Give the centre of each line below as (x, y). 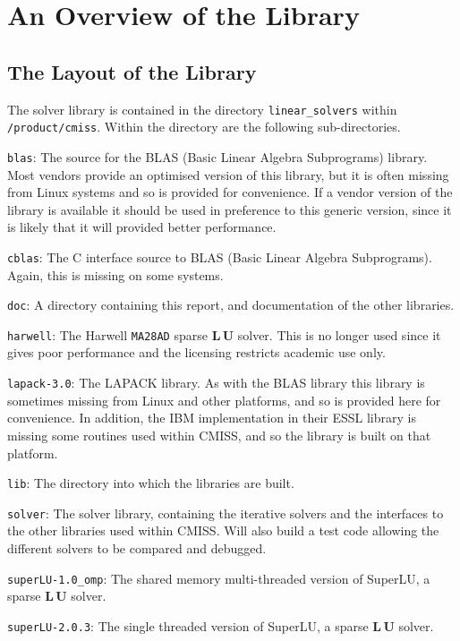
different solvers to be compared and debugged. (137, 548)
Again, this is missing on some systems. (115, 274)
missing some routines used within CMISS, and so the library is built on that (219, 435)
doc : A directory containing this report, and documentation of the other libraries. (231, 305)
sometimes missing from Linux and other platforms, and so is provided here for (224, 400)
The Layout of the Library (132, 71)
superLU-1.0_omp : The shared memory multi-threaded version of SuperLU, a (219, 578)
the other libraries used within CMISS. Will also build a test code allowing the (223, 530)
